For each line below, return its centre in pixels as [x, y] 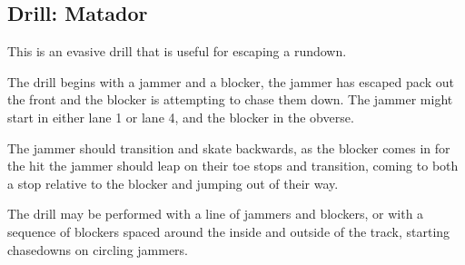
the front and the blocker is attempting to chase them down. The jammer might [230, 99]
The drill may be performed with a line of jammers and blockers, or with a [216, 214]
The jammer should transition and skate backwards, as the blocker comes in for [229, 147]
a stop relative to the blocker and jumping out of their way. [173, 183]
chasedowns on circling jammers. [98, 249]
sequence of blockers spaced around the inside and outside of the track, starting [229, 231]
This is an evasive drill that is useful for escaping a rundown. [177, 51]
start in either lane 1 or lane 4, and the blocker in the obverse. [181, 117]
